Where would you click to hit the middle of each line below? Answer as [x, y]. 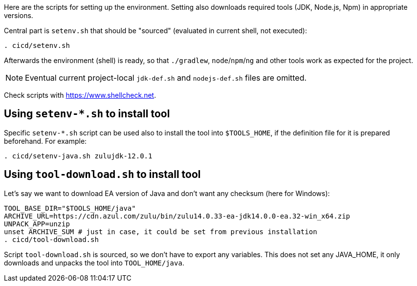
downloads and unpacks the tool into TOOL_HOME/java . [94, 263]
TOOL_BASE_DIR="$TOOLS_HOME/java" [70, 208]
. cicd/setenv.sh [37, 45]
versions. [19, 15]
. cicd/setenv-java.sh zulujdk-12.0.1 [78, 156]
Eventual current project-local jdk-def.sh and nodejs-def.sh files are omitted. [166, 78]
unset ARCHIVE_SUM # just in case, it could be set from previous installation [161, 231]
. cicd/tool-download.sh [51, 239]
